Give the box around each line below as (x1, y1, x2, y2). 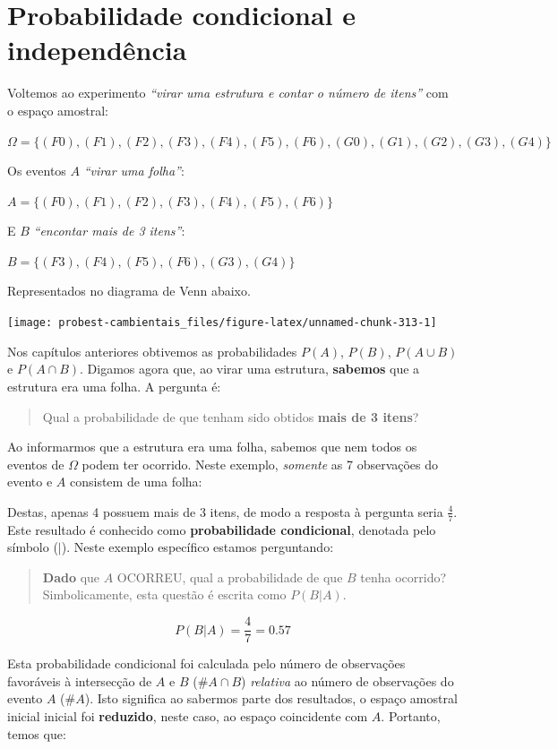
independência (7, 31, 187, 68)
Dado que (42, 567, 100, 586)
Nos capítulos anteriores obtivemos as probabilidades (7, 341, 297, 360)
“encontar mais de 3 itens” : (33, 221, 185, 240)
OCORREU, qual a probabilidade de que (116, 567, 343, 586)
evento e (7, 472, 53, 491)
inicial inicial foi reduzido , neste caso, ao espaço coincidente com (7, 706, 368, 725)
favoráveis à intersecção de (7, 671, 152, 690)
